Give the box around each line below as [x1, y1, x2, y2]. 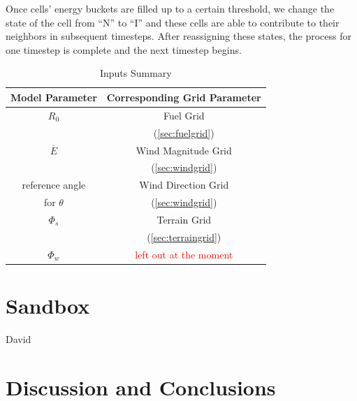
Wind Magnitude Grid [136, 143, 232, 157]
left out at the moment [135, 247, 233, 261]
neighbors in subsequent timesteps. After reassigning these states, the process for [6, 29, 351, 43]
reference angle [22, 177, 86, 192]
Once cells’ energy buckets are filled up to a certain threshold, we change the [6, 1, 335, 15]
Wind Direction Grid [139, 177, 229, 192]
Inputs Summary [99, 66, 172, 80]
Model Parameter [10, 89, 97, 104]
